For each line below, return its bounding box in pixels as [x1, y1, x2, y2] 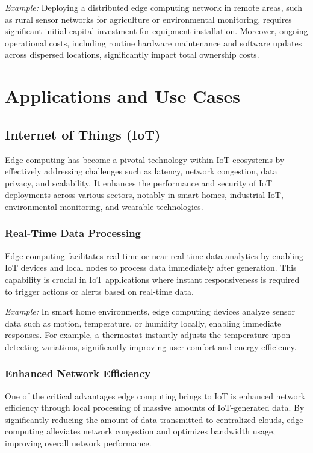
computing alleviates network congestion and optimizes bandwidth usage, [5, 425, 276, 437]
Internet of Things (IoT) [5, 125, 161, 143]
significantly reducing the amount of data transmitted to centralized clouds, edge [5, 413, 303, 425]
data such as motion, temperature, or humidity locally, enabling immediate [5, 316, 282, 329]
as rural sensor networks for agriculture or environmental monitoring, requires [5, 13, 292, 25]
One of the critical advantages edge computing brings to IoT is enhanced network [5, 389, 306, 402]
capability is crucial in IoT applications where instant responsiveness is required [5, 273, 300, 285]
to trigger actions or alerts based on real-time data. [5, 285, 194, 297]
